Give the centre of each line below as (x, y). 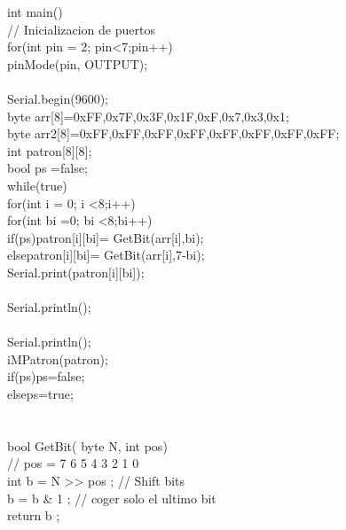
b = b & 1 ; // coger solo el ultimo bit (112, 498)
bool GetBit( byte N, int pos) (87, 445)
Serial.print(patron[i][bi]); (76, 272)
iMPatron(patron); (58, 359)
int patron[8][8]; (50, 150)
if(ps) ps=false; (46, 376)
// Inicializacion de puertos (81, 29)
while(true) (37, 185)
